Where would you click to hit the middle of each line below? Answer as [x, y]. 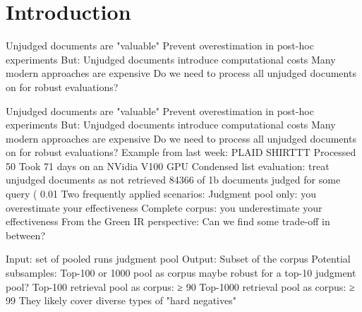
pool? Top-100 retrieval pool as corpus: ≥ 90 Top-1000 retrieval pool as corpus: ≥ [180, 286]
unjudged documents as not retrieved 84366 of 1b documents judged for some [173, 180]
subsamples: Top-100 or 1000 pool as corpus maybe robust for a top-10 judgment [181, 273]
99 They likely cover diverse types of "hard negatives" [121, 300]
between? [25, 235]
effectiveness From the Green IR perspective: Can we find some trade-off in [168, 221]
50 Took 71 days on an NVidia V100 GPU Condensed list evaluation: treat [168, 166]
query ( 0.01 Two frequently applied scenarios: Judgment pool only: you [161, 194]
